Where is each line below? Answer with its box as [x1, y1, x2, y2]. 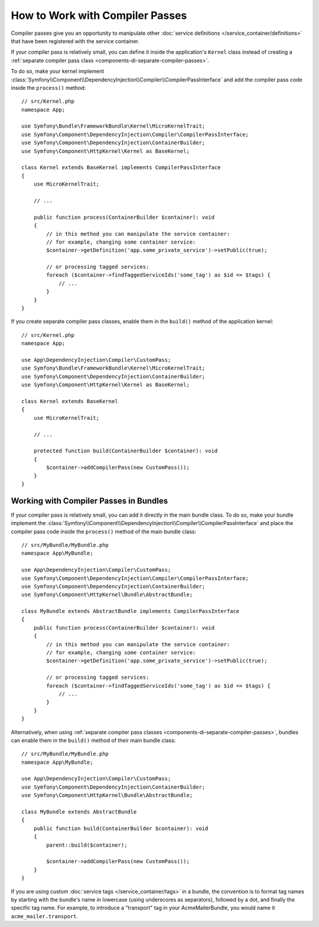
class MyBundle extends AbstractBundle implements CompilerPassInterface [21, 608, 240, 615]
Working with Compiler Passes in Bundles [11, 495, 168, 505]
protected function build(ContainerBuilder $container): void [33, 448, 218, 455]
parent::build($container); [46, 841, 128, 848]
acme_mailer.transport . [11, 912, 79, 919]
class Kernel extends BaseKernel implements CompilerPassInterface [21, 164, 221, 171]
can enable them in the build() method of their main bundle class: [11, 737, 176, 744]
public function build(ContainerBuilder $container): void [33, 825, 209, 832]
